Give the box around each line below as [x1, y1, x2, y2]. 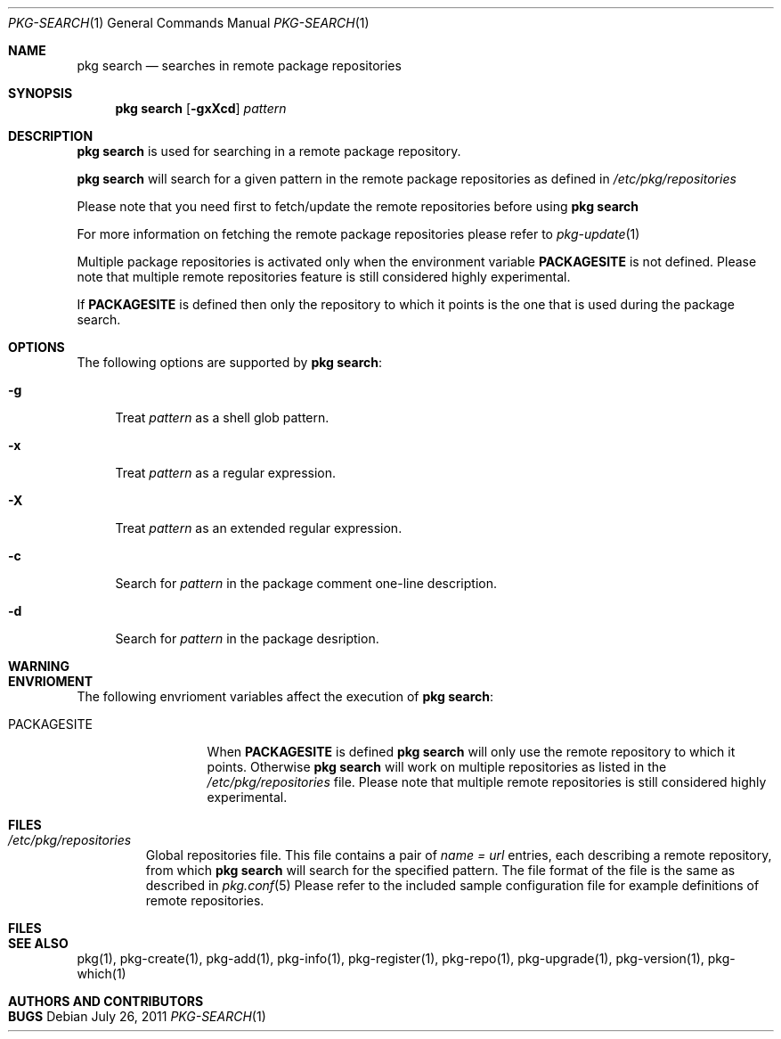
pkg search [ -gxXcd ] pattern [115, 101, 287, 116]
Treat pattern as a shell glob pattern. [115, 410, 329, 425]
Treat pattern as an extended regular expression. [115, 520, 403, 536]
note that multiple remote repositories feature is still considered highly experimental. [77, 269, 571, 284]
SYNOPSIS [8, 86, 73, 101]
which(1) [77, 966, 126, 981]
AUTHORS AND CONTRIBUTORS [8, 994, 204, 1009]
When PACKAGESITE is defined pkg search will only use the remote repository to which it [207, 744, 736, 759]
